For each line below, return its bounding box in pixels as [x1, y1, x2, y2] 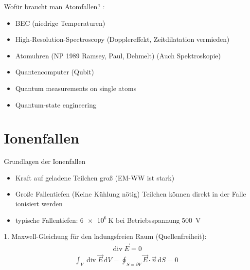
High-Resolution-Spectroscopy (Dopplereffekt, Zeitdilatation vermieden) [15, 34, 230, 44]
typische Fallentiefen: [15, 215, 78, 225]
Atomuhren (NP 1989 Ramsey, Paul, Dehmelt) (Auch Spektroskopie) [15, 50, 221, 60]
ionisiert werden [15, 198, 63, 209]
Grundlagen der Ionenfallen [4, 156, 86, 166]
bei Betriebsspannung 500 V [115, 215, 201, 225]
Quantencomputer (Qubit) [15, 67, 94, 77]
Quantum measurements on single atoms [15, 83, 137, 93]
